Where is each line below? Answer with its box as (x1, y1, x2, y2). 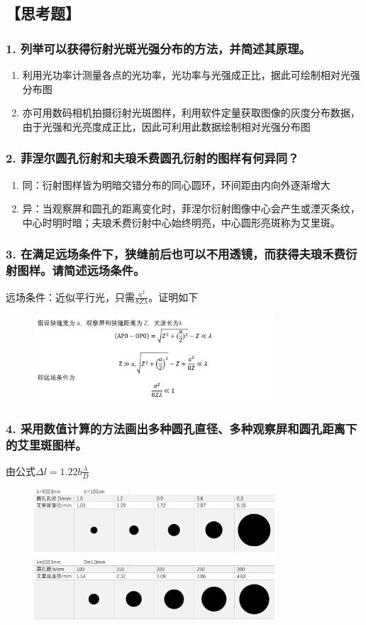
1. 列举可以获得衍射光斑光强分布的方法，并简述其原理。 (6, 39, 311, 57)
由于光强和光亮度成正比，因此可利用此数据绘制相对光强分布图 (22, 119, 311, 134)
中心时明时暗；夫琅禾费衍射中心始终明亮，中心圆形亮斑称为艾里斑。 (22, 214, 340, 229)
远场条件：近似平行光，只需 (6, 289, 135, 304)
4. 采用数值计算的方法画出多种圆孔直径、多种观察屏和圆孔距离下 (6, 419, 357, 437)
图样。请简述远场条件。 (17, 261, 145, 279)
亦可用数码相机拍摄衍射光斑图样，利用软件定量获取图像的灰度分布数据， (22, 105, 360, 120)
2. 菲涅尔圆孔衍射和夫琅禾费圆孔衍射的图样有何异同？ (6, 149, 299, 167)
